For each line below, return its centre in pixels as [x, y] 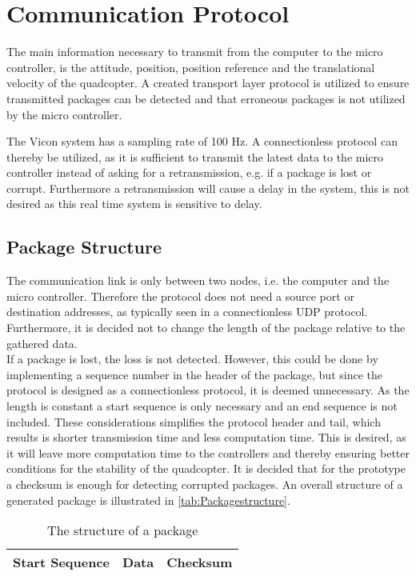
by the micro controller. [64, 114]
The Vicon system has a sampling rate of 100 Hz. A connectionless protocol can [202, 141]
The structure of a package [123, 530]
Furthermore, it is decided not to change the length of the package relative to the [206, 328]
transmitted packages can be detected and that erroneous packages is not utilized [206, 98]
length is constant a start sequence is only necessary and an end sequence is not [202, 406]
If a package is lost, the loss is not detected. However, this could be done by [192, 359]
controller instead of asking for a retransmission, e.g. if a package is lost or [189, 172]
